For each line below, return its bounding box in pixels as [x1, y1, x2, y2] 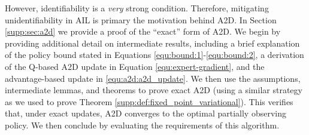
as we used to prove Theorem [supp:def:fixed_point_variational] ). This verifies [5, 95, 293, 108]
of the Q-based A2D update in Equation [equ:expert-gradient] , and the [5, 60, 265, 72]
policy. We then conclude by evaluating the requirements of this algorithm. [5, 118, 280, 131]
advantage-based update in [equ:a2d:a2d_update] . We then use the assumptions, [5, 72, 301, 84]
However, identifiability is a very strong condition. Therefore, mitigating [5, 2, 269, 14]
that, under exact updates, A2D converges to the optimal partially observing [5, 107, 286, 119]
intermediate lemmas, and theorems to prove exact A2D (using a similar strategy [5, 84, 302, 96]
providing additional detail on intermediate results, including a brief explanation [5, 36, 300, 49]
